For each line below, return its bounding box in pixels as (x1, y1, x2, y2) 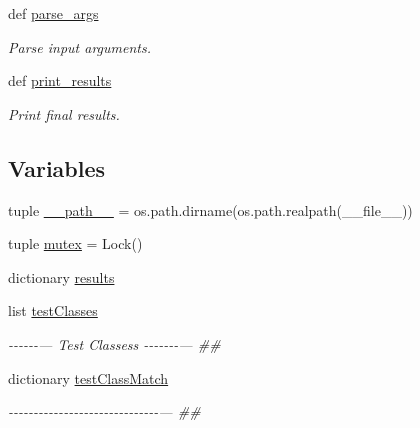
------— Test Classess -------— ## (8, 333, 221, 354)
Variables (8, 152, 106, 183)
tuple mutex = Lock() (8, 233, 143, 254)
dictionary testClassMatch (8, 367, 169, 388)
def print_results (8, 70, 112, 91)
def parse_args (8, 3, 99, 23)
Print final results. (8, 103, 120, 124)
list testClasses (8, 300, 98, 321)
